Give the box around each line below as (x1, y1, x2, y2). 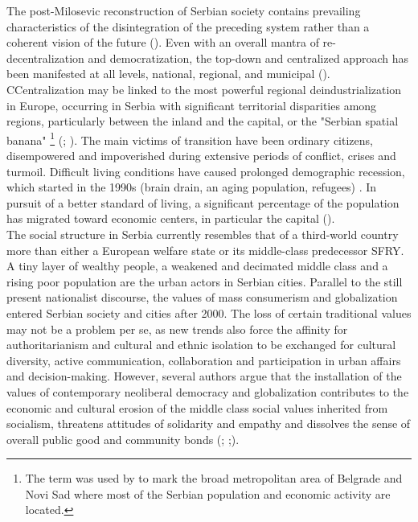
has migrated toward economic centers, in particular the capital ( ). (6, 210, 335, 227)
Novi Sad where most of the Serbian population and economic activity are (25, 485, 391, 502)
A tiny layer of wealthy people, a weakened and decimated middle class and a (6, 257, 388, 274)
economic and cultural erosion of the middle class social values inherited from (6, 399, 388, 416)
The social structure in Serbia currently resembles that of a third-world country (6, 225, 399, 242)
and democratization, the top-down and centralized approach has (88, 49, 408, 66)
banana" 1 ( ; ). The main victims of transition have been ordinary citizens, (6, 129, 373, 148)
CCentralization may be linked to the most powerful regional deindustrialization (6, 80, 402, 97)
